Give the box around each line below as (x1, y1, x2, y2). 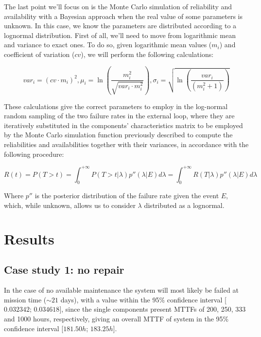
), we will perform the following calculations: (81, 49, 214, 59)
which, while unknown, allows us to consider (4, 200, 136, 210)
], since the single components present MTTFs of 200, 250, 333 (59, 304, 246, 314)
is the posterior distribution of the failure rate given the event (35, 190, 219, 201)
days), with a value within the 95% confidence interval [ (60, 294, 226, 304)
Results (4, 228, 54, 248)
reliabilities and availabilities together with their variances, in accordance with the (4, 139, 249, 149)
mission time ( (4, 294, 47, 304)
